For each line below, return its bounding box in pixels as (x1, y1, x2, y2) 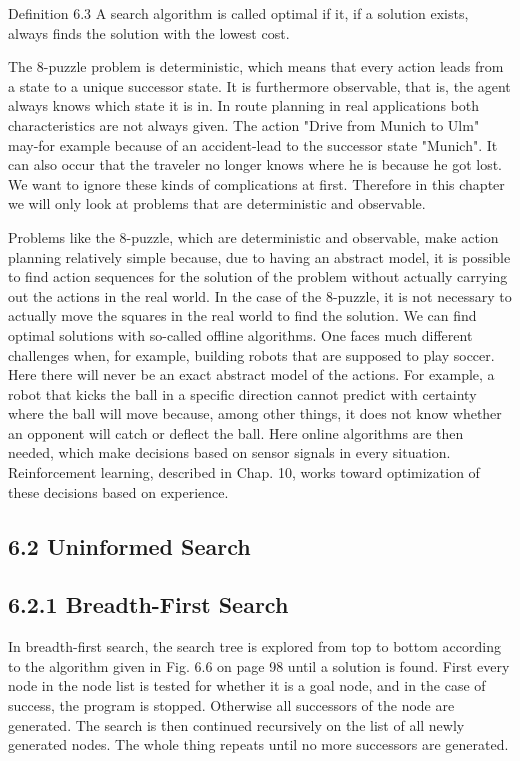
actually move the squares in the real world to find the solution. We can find (8, 305, 477, 326)
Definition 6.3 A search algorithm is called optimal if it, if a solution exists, (8, 3, 469, 23)
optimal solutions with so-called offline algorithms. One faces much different (8, 324, 473, 345)
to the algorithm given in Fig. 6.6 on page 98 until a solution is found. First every (8, 655, 510, 676)
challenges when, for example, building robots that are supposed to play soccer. (8, 344, 495, 365)
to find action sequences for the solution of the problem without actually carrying (8, 266, 508, 287)
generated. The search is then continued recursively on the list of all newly (8, 714, 465, 735)
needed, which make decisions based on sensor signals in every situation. (8, 442, 451, 463)
